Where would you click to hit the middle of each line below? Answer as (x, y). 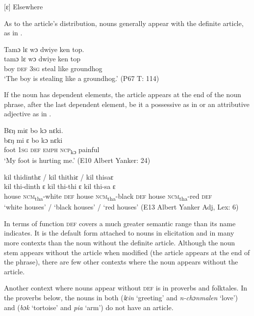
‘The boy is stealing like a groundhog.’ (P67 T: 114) (82, 78)
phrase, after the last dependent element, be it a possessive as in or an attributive (127, 104)
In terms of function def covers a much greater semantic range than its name (120, 223)
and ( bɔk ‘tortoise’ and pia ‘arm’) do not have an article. (89, 307)
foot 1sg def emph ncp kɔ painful (52, 150)
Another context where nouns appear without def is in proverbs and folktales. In (126, 288)
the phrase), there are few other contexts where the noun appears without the (121, 262)
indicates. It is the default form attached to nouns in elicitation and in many (119, 233)
